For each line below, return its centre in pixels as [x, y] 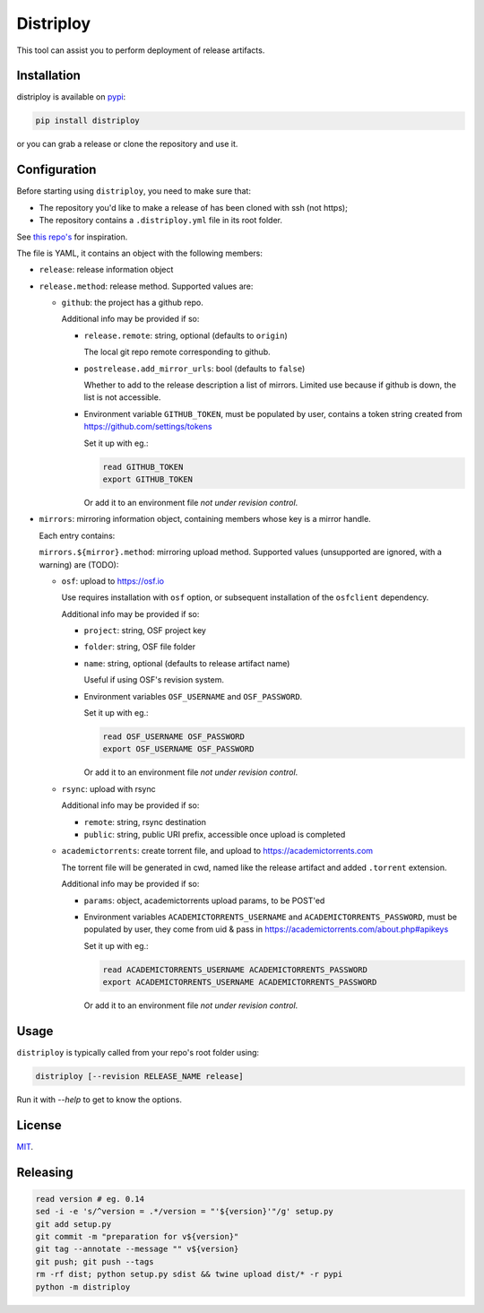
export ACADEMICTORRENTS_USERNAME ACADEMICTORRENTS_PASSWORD [240, 983]
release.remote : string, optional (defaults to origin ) [186, 335]
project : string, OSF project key [145, 630]
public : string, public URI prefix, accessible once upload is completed [215, 834]
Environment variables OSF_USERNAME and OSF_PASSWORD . [193, 696]
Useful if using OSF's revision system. [154, 680]
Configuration [56, 170]
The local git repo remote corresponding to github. [177, 352]
